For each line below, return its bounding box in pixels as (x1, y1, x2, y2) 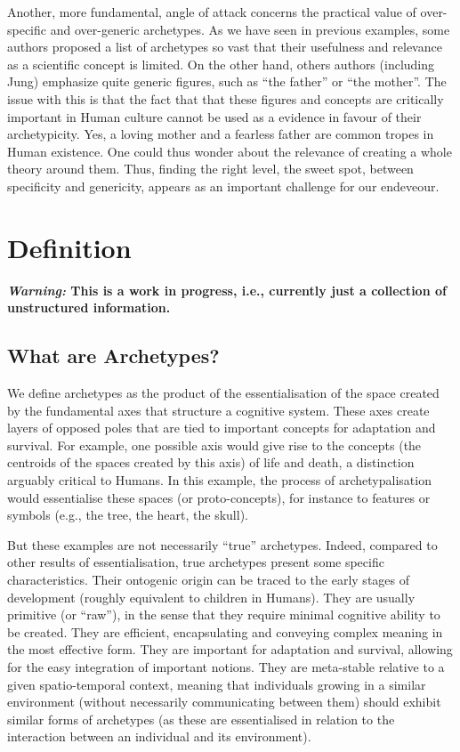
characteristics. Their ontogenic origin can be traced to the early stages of (7, 570, 410, 588)
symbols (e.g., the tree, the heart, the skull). (7, 505, 248, 524)
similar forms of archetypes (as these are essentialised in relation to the (7, 709, 395, 728)
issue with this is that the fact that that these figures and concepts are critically (7, 89, 444, 108)
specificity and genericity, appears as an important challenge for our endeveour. (7, 176, 440, 195)
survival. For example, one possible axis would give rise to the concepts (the (7, 435, 422, 454)
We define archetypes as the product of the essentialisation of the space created (7, 384, 440, 402)
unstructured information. (7, 298, 171, 317)
